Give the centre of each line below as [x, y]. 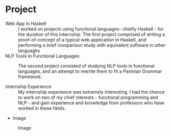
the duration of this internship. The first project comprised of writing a [91, 34]
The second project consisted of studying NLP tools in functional [86, 66]
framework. [30, 76]
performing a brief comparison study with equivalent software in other [92, 45]
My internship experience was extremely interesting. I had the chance [91, 92]
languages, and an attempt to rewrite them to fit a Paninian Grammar [90, 71]
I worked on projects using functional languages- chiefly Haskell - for [91, 29]
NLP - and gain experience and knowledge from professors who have [91, 102]
